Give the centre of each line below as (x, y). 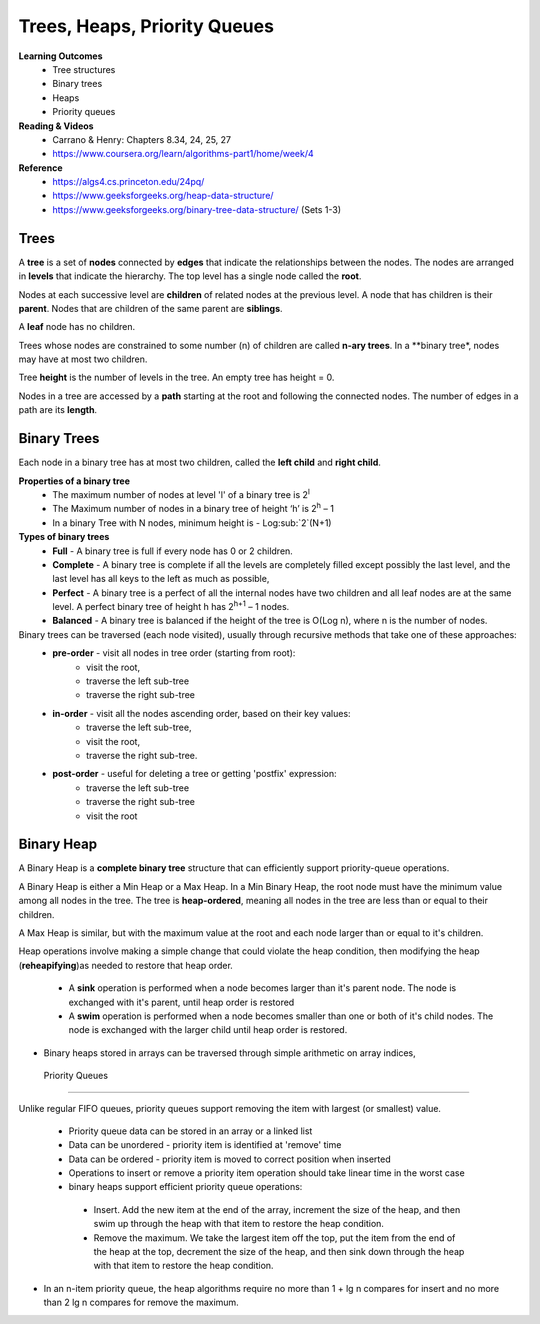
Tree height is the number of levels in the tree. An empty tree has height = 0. (176, 377)
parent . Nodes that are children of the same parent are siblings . (151, 308)
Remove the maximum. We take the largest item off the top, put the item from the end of (274, 1237)
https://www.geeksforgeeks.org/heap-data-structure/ (163, 196)
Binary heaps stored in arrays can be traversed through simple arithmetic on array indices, (230, 1052)
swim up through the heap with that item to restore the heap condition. (239, 1224)
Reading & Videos (56, 126)
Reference (40, 167)
